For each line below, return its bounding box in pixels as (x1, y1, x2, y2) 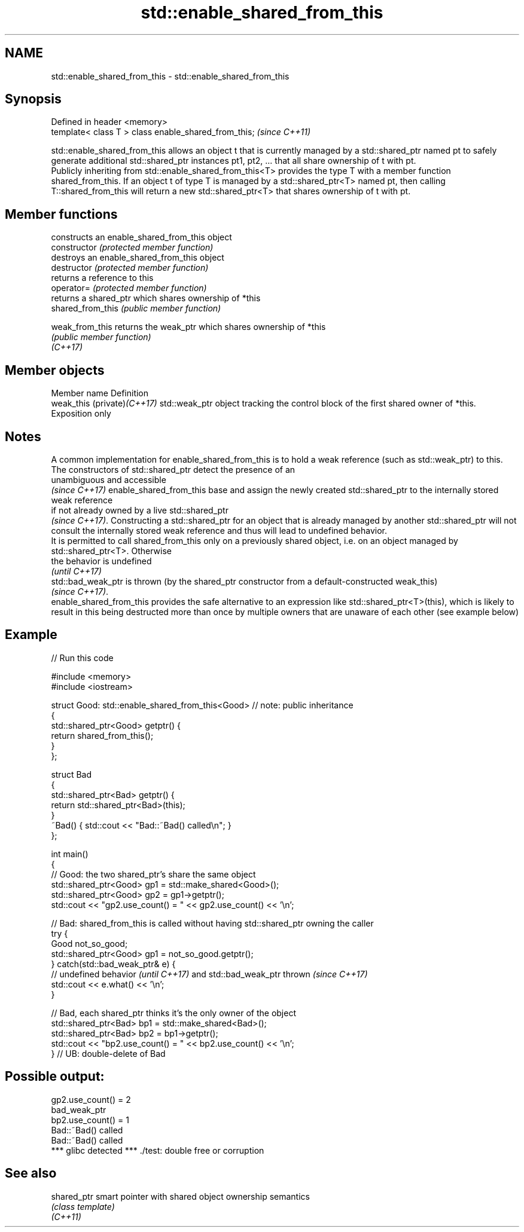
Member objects (5, 362, 105, 378)
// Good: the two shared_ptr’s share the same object (51, 869, 256, 879)
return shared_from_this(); (51, 730, 154, 741)
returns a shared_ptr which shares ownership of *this (51, 293, 261, 304)
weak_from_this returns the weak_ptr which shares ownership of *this (51, 322, 326, 332)
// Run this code (51, 652, 114, 663)
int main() (51, 848, 89, 859)
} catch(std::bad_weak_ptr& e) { (51, 958, 176, 969)
